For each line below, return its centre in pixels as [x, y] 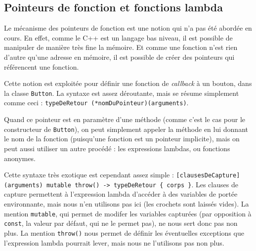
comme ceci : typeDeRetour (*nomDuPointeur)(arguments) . [96, 103]
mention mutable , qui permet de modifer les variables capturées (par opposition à [128, 213]
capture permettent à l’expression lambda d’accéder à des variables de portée [121, 194]
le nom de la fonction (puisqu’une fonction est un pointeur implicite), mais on [122, 139]
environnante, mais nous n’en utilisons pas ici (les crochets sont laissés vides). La [127, 204]
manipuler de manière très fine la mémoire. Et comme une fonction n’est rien [121, 47]
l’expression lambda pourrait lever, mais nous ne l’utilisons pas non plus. [114, 242]
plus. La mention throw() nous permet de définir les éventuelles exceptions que [124, 232]
